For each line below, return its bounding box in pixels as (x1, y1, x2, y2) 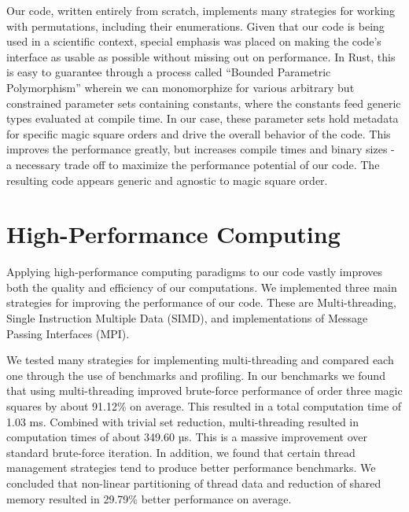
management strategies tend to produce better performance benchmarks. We (6, 459, 376, 476)
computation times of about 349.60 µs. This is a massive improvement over (6, 429, 367, 445)
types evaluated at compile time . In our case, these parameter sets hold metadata (6, 110, 399, 127)
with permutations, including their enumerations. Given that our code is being (6, 17, 385, 34)
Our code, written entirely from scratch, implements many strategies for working (6, 2, 396, 18)
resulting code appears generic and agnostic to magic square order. (6, 171, 328, 188)
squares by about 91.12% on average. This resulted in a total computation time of (6, 398, 402, 414)
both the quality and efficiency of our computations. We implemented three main (6, 278, 397, 295)
